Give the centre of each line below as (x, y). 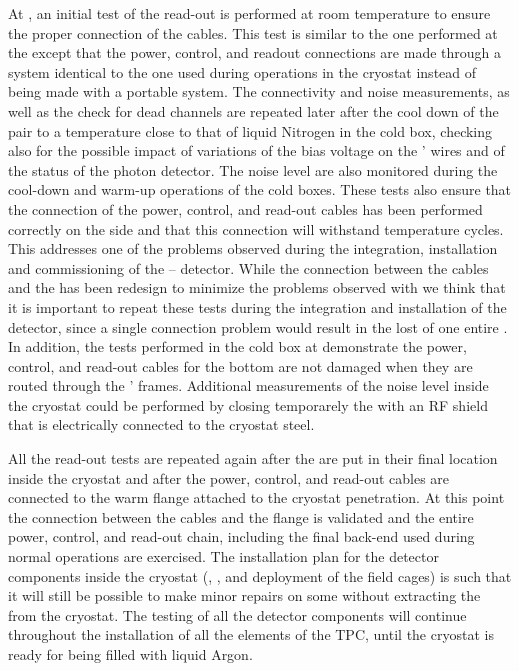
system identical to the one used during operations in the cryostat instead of (242, 71)
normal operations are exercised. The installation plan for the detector (223, 556)
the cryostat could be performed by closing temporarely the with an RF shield (248, 404)
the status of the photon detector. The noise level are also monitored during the (253, 169)
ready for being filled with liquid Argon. (130, 654)
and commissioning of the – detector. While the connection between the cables (248, 267)
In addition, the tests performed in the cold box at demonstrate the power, (237, 346)
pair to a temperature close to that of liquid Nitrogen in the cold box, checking (250, 130)
